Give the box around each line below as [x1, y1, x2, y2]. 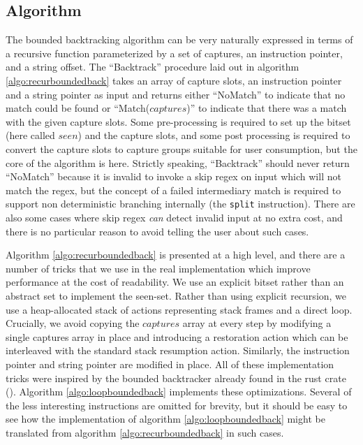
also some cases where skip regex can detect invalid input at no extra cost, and [6, 210, 343, 224]
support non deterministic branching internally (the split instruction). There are [6, 196, 355, 211]
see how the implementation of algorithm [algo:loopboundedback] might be [6, 411, 325, 426]
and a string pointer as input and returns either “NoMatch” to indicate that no [6, 87, 346, 101]
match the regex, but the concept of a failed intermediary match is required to [6, 182, 341, 197]
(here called [6, 128, 55, 143]
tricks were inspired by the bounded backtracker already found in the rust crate [6, 370, 346, 385]
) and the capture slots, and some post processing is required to [77, 128, 350, 143]
